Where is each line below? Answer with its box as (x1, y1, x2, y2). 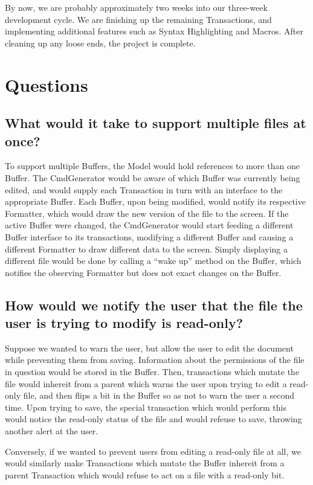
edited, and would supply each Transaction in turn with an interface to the (5, 183, 283, 196)
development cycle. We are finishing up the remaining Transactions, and (5, 13, 272, 25)
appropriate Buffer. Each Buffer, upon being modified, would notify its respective (5, 195, 306, 208)
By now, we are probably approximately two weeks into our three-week (5, 1, 268, 13)
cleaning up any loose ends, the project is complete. (5, 36, 196, 49)
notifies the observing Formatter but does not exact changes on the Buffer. (5, 266, 282, 278)
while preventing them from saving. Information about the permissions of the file (5, 353, 305, 366)
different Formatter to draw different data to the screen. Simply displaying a (5, 242, 288, 255)
